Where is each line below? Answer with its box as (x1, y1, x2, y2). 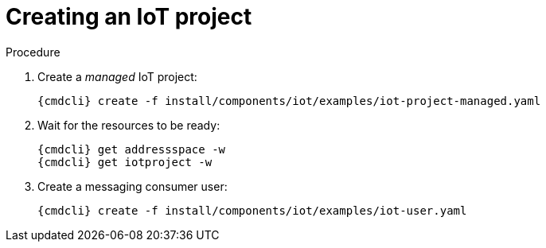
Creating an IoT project (6, 3, 252, 30)
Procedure (6, 45, 60, 59)
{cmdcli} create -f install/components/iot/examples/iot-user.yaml (37, 203, 467, 217)
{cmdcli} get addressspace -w (37, 142, 226, 156)
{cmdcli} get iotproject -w (37, 155, 213, 169)
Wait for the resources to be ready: (37, 118, 220, 132)
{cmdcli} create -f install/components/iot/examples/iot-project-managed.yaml (37, 94, 541, 107)
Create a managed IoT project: (37, 69, 197, 83)
